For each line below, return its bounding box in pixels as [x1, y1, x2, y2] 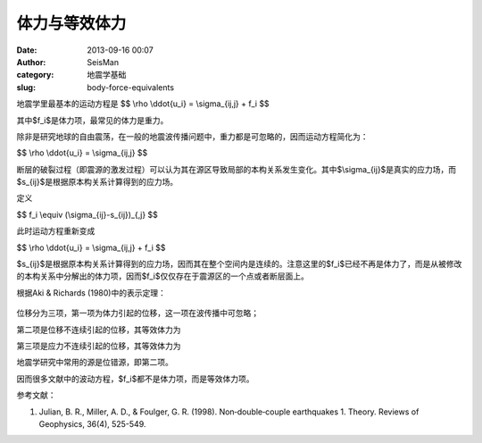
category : [16, 70, 54, 80]
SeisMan [87, 56, 120, 67]
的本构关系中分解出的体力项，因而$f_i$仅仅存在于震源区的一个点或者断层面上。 [16, 271, 310, 281]
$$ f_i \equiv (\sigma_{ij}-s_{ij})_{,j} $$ [16, 209, 158, 220]
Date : [16, 45, 37, 55]
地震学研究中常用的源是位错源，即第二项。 [16, 357, 173, 368]
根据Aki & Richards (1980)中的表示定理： [16, 287, 167, 298]
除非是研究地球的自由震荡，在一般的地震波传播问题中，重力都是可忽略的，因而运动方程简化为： [16, 130, 369, 142]
